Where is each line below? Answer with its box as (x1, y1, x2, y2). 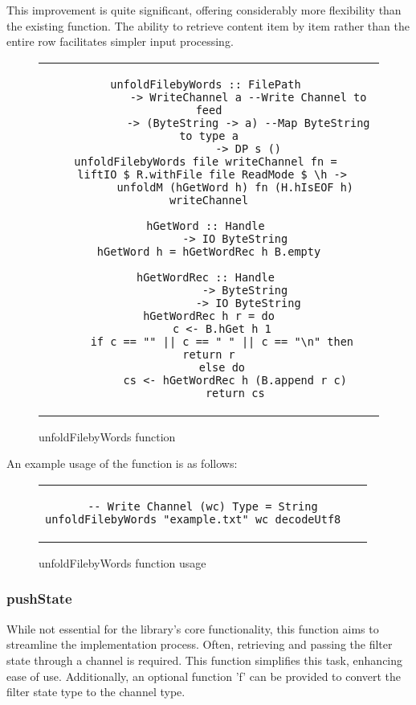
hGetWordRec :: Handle (136, 270, 275, 284)
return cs (205, 386, 265, 400)
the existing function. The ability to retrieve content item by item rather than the (6, 17, 410, 34)
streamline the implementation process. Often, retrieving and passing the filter (6, 636, 393, 653)
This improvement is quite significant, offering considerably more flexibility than (6, 2, 402, 18)
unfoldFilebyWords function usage (39, 554, 206, 571)
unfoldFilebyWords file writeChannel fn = (74, 154, 337, 168)
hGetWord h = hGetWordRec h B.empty (96, 244, 321, 258)
